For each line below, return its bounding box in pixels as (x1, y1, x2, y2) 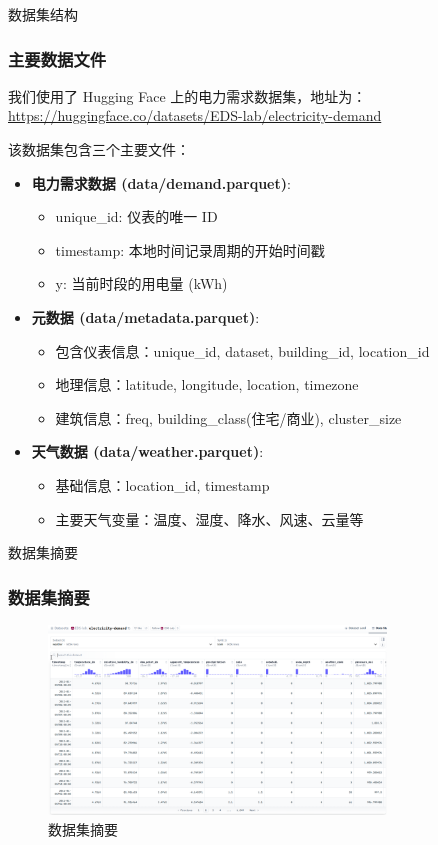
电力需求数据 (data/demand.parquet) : (31, 172, 291, 193)
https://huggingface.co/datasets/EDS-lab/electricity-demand (8, 105, 382, 126)
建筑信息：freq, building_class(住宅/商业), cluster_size (55, 407, 402, 428)
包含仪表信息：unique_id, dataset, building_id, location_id (55, 340, 430, 361)
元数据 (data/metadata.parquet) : (31, 306, 260, 327)
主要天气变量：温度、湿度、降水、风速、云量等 (55, 508, 364, 529)
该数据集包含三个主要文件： (8, 139, 190, 159)
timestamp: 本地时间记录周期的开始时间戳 (55, 239, 325, 260)
